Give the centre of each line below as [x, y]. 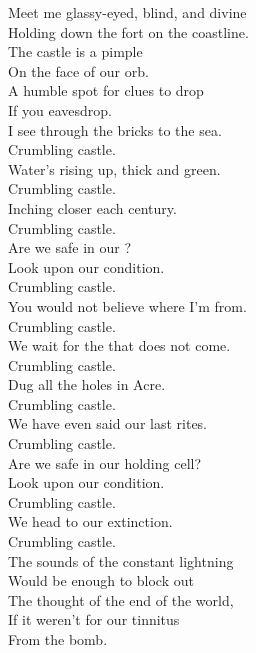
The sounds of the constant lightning [121, 560]
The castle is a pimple [75, 51]
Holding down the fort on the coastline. [128, 31]
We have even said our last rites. [108, 423]
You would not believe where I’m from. [127, 305]
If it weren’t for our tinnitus [94, 619]
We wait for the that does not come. [119, 345]
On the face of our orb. [78, 70]
